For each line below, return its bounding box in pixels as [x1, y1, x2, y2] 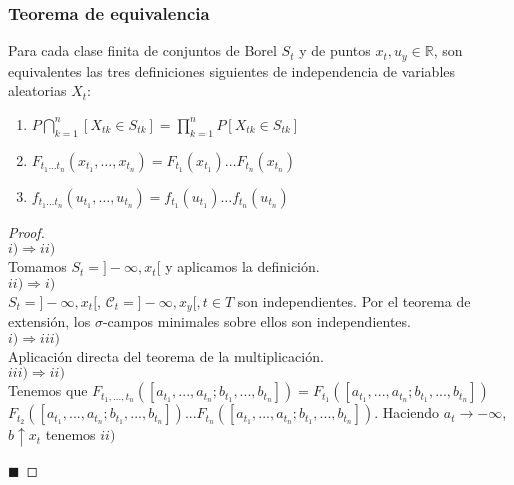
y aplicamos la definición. [165, 256, 320, 277]
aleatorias [8, 80, 67, 101]
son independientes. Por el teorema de [237, 290, 471, 311]
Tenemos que [8, 380, 88, 401]
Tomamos [8, 256, 67, 277]
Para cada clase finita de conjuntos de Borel [8, 40, 277, 61]
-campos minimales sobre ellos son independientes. [102, 311, 411, 332]
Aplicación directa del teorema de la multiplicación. [8, 345, 324, 366]
